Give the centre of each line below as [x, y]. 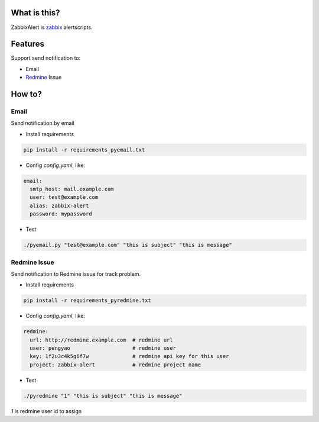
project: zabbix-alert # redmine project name [115, 365]
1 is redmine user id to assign [46, 411]
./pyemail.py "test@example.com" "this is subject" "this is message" [128, 245]
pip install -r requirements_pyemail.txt [84, 150]
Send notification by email [43, 123]
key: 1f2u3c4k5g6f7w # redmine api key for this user [129, 356]
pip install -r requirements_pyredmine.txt [87, 301]
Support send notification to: [46, 58]
